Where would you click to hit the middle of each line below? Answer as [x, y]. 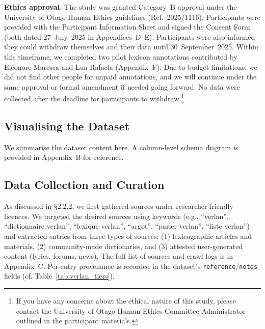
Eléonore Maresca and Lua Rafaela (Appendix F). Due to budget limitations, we [131, 66]
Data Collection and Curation [84, 185]
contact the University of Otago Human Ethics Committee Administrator [131, 310]
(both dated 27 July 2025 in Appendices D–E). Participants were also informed [130, 36]
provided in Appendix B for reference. [64, 157]
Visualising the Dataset [67, 126]
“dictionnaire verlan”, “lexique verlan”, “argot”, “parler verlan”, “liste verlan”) [127, 226]
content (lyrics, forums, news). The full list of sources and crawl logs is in [119, 256]
